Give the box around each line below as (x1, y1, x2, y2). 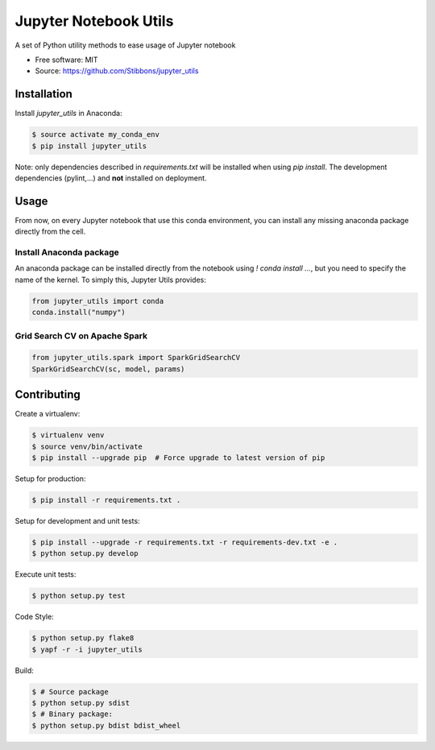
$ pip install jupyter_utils (31, 141, 147, 151)
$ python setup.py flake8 (31, 633, 135, 643)
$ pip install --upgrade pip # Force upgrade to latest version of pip (31, 453, 325, 462)
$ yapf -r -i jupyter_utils (31, 644, 143, 654)
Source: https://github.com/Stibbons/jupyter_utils (35, 66, 199, 76)
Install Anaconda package (14, 247, 120, 258)
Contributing (14, 387, 81, 402)
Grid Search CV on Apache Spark (14, 330, 148, 342)
